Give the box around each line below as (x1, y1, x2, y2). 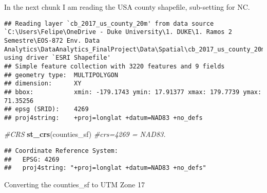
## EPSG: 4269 (4, 155, 60, 163)
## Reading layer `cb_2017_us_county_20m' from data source (4, 20, 214, 27)
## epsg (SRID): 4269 (4, 106, 89, 113)
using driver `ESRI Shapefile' (4, 54, 111, 62)
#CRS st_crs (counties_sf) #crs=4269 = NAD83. (4, 129, 166, 139)
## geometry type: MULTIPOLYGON (4, 71, 118, 79)
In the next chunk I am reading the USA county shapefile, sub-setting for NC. (4, 2, 250, 12)
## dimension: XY (4, 80, 82, 87)
